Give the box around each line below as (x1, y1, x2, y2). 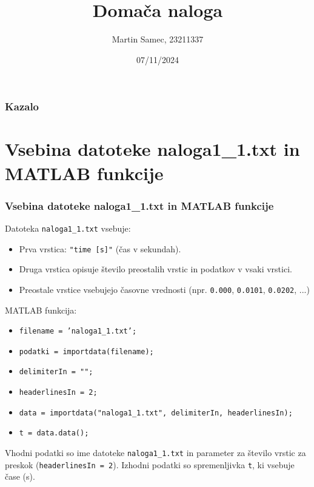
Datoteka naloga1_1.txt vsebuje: (5, 222, 131, 235)
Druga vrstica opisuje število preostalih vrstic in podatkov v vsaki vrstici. (19, 263, 292, 275)
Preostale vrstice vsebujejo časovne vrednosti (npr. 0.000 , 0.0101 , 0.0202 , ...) (19, 283, 310, 295)
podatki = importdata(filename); (19, 347, 154, 356)
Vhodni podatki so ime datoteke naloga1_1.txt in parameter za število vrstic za (5, 446, 306, 459)
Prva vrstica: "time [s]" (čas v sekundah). (19, 242, 181, 255)
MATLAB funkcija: (5, 303, 77, 316)
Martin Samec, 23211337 (112, 33, 204, 45)
